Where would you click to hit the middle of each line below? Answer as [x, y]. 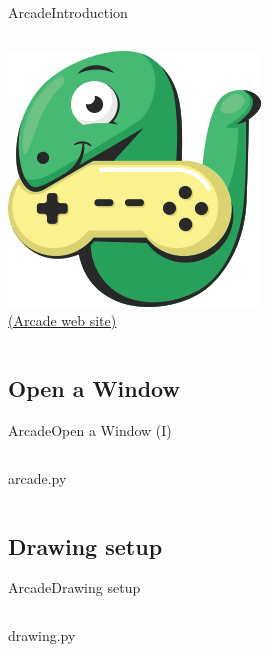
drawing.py [42, 634]
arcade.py [37, 477]
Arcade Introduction [68, 12]
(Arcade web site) [62, 320]
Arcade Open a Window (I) [90, 429]
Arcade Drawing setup [74, 587]
